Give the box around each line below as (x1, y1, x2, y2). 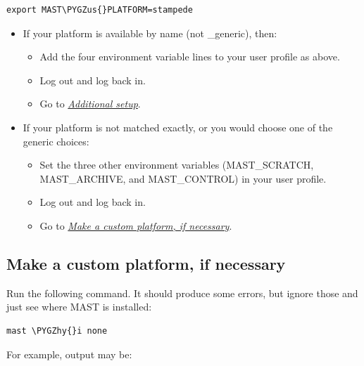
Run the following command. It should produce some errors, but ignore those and (6, 285, 358, 300)
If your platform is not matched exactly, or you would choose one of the (23, 119, 333, 134)
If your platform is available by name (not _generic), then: (23, 25, 277, 40)
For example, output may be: (6, 346, 132, 361)
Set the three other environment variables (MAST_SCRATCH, (39, 157, 314, 172)
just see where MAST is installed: (6, 299, 152, 314)
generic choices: (23, 133, 89, 148)
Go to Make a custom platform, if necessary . (39, 218, 232, 233)
